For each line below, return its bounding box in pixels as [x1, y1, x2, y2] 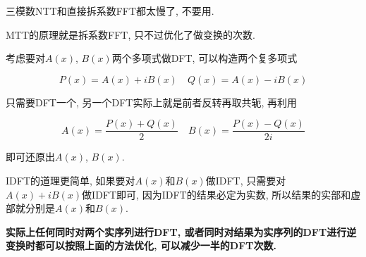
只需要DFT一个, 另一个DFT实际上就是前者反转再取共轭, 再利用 [6, 94, 297, 109]
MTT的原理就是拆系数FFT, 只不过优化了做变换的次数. [6, 27, 255, 42]
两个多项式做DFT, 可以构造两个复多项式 [111, 51, 298, 65]
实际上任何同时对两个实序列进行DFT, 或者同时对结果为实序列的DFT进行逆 [6, 224, 357, 239]
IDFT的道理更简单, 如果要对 [6, 173, 135, 188]
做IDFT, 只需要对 [205, 173, 286, 188]
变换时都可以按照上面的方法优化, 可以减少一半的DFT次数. [6, 238, 276, 253]
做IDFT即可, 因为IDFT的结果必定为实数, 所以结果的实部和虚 [82, 187, 361, 201]
